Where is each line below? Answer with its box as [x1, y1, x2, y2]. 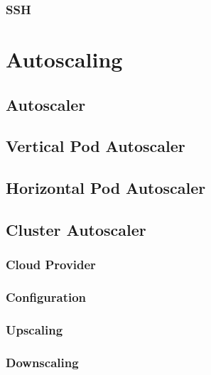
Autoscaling [6, 45, 123, 74]
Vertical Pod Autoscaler [6, 135, 185, 157]
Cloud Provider [6, 256, 96, 273]
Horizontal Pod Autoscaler [6, 177, 206, 199]
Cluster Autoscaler [6, 218, 146, 240]
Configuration [6, 288, 87, 306]
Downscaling [6, 353, 79, 371]
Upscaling [6, 320, 63, 338]
